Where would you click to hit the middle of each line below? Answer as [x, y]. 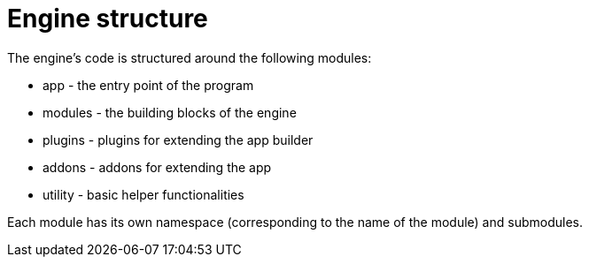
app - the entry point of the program [148, 85]
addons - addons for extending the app [157, 167]
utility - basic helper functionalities [143, 194]
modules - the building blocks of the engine [170, 112]
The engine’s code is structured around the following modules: [190, 57]
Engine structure [108, 19]
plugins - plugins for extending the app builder [178, 140]
